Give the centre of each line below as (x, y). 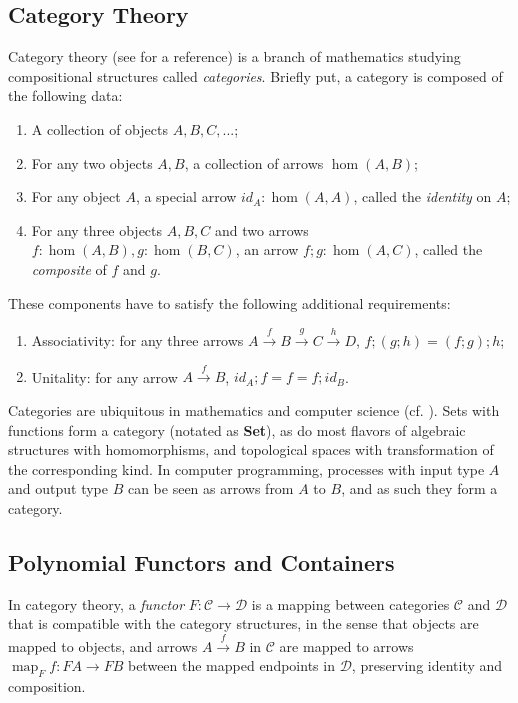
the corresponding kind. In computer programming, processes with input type (246, 468)
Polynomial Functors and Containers (201, 561)
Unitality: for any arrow (104, 376)
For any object (76, 196)
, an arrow (267, 249)
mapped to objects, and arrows (103, 645)
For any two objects (92, 162)
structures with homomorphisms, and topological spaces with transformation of (251, 449)
